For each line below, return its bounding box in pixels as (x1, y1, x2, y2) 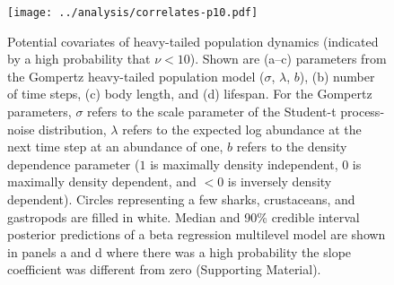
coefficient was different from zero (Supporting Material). (7, 260, 321, 279)
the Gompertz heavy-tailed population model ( (7, 66, 265, 85)
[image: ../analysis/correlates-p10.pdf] (7, 6, 258, 19)
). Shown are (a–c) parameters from (189, 49, 387, 68)
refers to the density (236, 137, 347, 156)
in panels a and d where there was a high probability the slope (7, 242, 352, 261)
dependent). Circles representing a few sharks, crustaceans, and (7, 190, 355, 208)
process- (340, 102, 385, 121)
